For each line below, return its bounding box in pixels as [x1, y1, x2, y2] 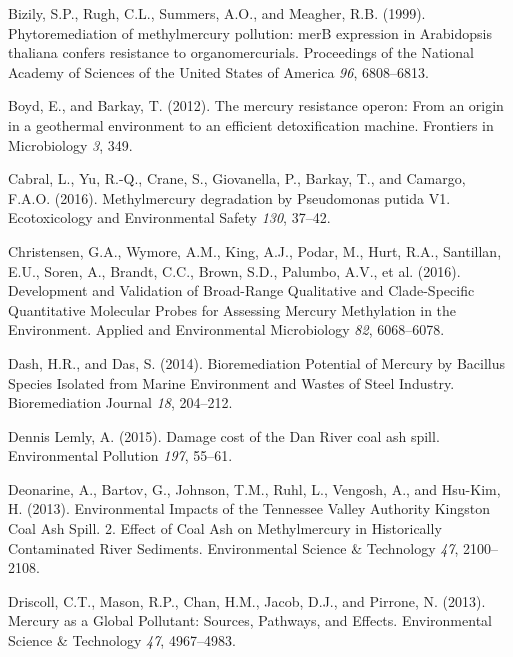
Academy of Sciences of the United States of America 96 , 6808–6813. [8, 61, 429, 82]
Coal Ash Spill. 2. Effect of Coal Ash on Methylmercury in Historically [8, 518, 442, 539]
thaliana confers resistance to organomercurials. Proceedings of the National [8, 42, 474, 63]
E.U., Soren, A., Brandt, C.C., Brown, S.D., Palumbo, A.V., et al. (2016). [8, 260, 461, 281]
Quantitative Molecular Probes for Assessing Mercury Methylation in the [8, 299, 457, 320]
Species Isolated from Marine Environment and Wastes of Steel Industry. [8, 372, 455, 393]
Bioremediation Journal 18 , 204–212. [8, 392, 233, 413]
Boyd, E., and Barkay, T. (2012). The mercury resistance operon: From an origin [8, 95, 504, 116]
